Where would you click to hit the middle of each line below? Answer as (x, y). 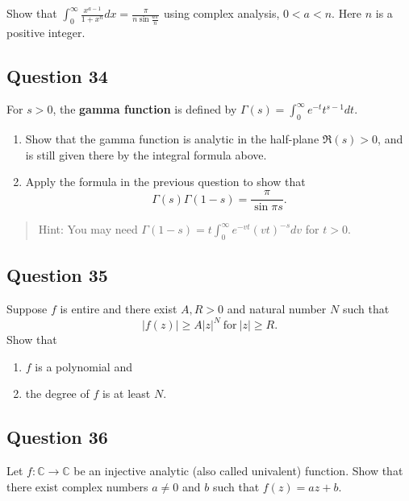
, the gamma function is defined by (145, 109)
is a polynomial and (83, 366)
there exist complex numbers (77, 486)
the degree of (57, 393)
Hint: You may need (88, 229)
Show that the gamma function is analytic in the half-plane (172, 139)
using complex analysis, (221, 13)
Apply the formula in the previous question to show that (165, 182)
